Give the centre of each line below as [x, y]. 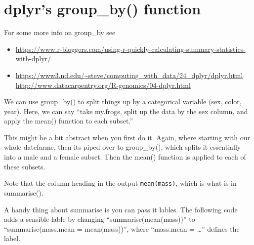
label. [12, 238]
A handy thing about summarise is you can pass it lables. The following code [121, 209]
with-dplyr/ [33, 59]
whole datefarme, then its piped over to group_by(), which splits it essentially [123, 147]
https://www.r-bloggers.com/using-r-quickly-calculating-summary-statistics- [130, 49]
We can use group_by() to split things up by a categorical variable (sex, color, [123, 102]
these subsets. [25, 166]
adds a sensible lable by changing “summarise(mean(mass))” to [100, 219]
